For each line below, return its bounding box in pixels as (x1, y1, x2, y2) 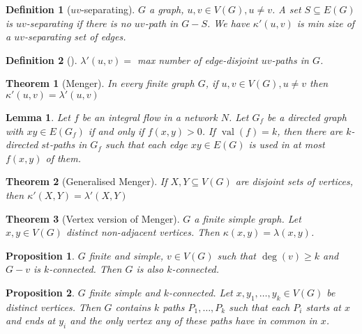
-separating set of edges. (24, 29, 126, 44)
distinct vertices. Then (6, 299, 101, 314)
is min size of (296, 15, 355, 30)
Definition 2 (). (6, 52, 77, 67)
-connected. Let (168, 285, 233, 299)
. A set (272, 2, 301, 16)
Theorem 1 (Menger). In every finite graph (6, 76, 195, 90)
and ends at (6, 313, 56, 328)
